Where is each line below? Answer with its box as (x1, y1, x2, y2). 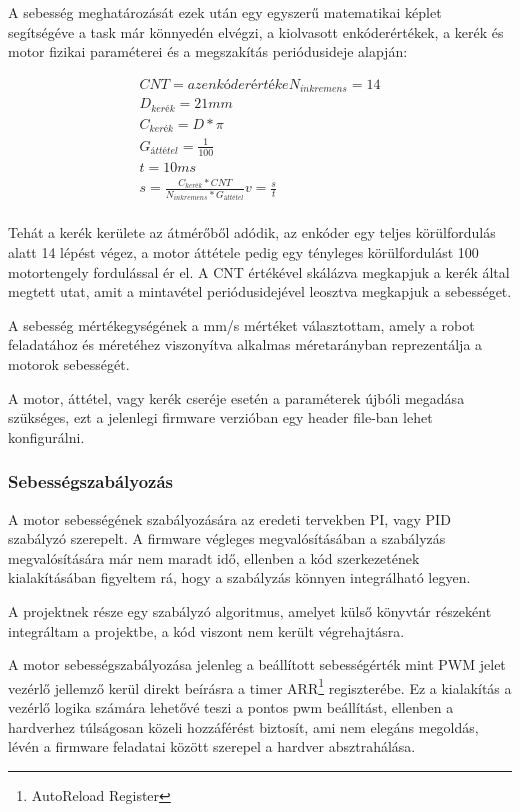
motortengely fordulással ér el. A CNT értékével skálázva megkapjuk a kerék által (8, 261, 510, 282)
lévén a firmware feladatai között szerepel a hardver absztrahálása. (8, 736, 416, 757)
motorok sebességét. (8, 353, 130, 374)
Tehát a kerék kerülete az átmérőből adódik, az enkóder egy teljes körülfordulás (8, 222, 496, 243)
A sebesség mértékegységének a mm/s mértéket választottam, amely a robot (8, 314, 475, 335)
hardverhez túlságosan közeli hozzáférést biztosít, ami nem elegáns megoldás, (8, 716, 479, 737)
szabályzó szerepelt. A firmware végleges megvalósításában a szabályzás (8, 528, 446, 549)
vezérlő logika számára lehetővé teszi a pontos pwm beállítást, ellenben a (8, 696, 454, 717)
